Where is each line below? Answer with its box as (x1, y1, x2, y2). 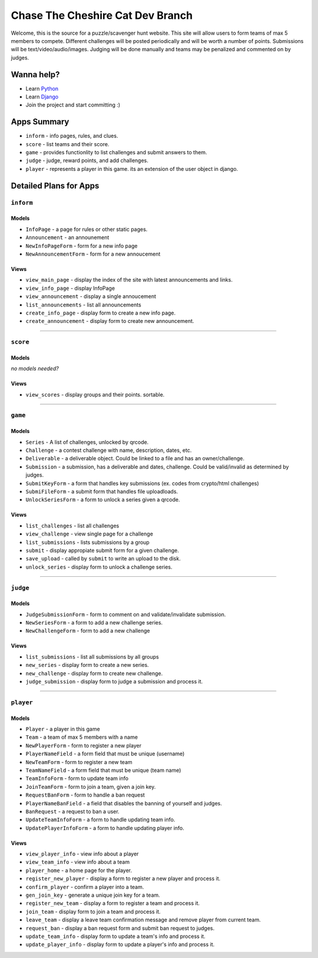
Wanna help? (11, 70, 60, 80)
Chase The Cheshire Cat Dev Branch (11, 9, 193, 22)
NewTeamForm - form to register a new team (25, 758, 132, 765)
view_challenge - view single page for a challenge (25, 530, 153, 537)
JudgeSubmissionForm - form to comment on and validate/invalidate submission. (25, 610, 226, 618)
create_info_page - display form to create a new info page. (25, 309, 176, 316)
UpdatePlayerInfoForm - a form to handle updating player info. (25, 824, 185, 831)
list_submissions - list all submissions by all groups (25, 653, 159, 660)
